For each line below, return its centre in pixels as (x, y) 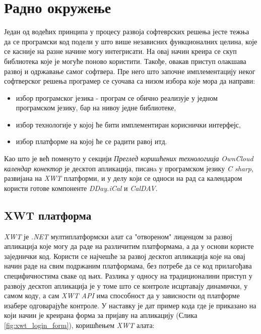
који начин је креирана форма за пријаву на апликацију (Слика (101, 315)
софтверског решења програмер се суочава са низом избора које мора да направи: (130, 81)
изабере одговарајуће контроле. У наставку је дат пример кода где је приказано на (130, 305)
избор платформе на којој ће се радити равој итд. (91, 141)
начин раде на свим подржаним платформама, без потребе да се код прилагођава (128, 266)
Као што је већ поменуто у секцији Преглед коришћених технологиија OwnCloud (129, 158)
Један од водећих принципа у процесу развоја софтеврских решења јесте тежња (127, 31)
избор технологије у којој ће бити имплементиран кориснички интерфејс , (128, 124)
